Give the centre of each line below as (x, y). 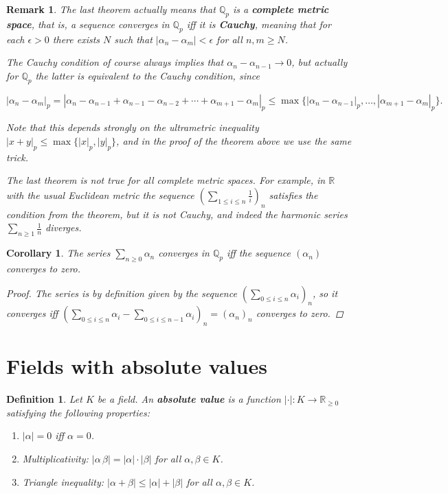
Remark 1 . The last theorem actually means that (111, 9)
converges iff (32, 313)
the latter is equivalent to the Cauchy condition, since (147, 75)
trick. (18, 157)
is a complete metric (281, 9)
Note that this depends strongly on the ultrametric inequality (133, 127)
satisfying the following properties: (78, 412)
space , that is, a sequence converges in (88, 24)
